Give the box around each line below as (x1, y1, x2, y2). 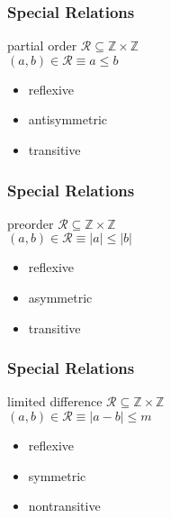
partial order (7, 36, 77, 55)
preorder (7, 214, 54, 232)
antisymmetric (28, 110, 108, 129)
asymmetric (28, 288, 93, 306)
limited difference (7, 392, 103, 411)
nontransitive (28, 496, 101, 515)
